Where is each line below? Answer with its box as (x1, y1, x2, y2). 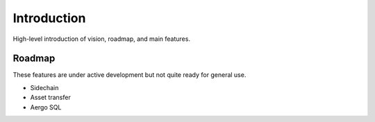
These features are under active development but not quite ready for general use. (12, 71, 247, 79)
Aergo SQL (30, 103, 62, 111)
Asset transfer (30, 94, 71, 102)
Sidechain (30, 83, 59, 91)
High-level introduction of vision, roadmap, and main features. (12, 35, 191, 43)
